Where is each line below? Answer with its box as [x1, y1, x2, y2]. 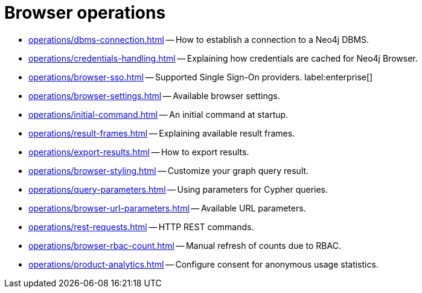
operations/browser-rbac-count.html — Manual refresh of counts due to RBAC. [28, 240, 341, 251]
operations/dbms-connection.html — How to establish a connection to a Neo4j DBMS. [28, 34, 369, 45]
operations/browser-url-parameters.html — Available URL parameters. [28, 202, 306, 213]
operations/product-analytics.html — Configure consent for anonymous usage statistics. [28, 259, 379, 269]
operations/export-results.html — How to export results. [28, 146, 249, 157]
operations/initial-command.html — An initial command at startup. [28, 109, 289, 120]
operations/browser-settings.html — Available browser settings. [28, 90, 280, 101]
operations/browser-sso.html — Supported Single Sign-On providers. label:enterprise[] [28, 71, 373, 82]
